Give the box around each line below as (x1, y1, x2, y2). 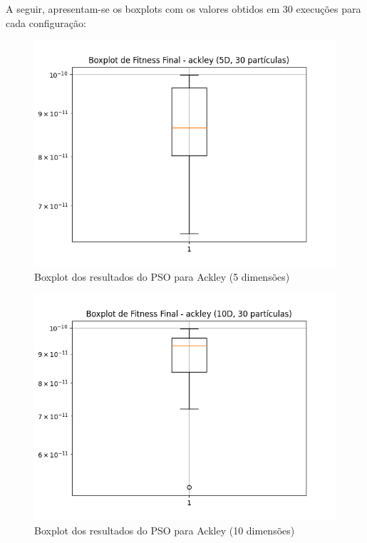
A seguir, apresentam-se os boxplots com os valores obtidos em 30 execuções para (6, 1, 361, 16)
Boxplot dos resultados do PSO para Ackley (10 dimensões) (34, 522, 295, 537)
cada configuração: (6, 15, 86, 30)
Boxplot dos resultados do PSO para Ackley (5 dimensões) (34, 269, 290, 284)
